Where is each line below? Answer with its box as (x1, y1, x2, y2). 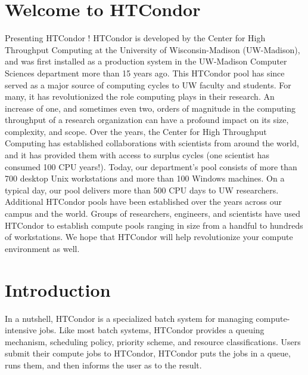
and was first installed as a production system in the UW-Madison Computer (5, 55, 287, 67)
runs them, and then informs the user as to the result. (5, 358, 202, 371)
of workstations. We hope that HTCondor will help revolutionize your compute (5, 230, 293, 243)
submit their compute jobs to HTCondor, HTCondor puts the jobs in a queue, (5, 347, 291, 359)
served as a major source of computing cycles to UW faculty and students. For (5, 78, 291, 91)
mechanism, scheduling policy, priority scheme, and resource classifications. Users (5, 335, 301, 348)
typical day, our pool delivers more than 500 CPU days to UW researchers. (5, 183, 279, 196)
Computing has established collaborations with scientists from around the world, (5, 137, 299, 149)
